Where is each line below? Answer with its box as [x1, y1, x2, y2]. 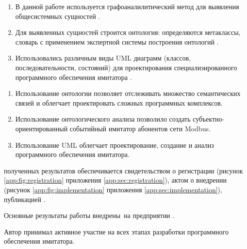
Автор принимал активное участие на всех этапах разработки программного [4, 226, 229, 236]
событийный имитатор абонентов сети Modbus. [69, 123, 211, 133]
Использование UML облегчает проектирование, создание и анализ [15, 140, 214, 150]
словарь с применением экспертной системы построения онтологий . [15, 36, 219, 47]
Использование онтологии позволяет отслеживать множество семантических [15, 88, 241, 98]
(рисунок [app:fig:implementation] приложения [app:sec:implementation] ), [4, 184, 222, 194]
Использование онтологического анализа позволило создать [15, 114, 191, 124]
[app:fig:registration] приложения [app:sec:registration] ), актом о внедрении [4, 175, 227, 185]
